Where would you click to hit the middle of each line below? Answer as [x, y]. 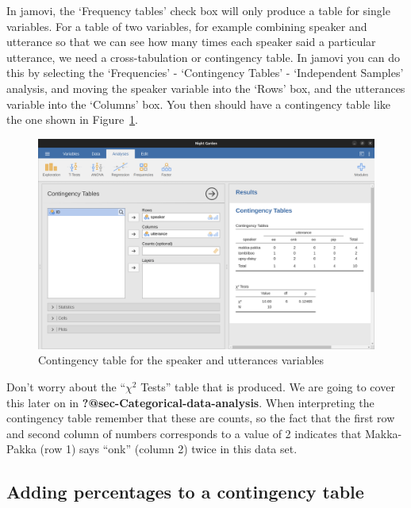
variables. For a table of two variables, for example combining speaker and [187, 26]
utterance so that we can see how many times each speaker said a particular [191, 42]
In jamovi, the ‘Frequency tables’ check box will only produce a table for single [198, 10]
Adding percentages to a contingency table [185, 492]
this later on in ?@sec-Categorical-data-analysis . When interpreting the [190, 402]
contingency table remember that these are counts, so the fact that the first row [201, 418]
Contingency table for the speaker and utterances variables [181, 360]
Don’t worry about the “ [66, 386]
